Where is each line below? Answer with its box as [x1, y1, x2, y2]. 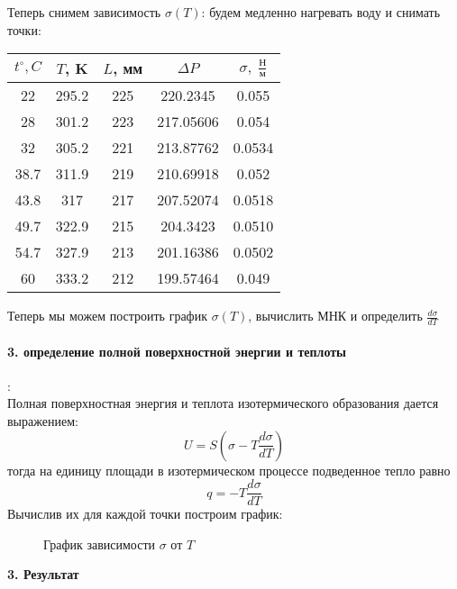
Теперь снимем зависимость [7, 3, 161, 21]
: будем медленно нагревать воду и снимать [201, 3, 441, 21]
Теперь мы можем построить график [7, 306, 207, 325]
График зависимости [43, 534, 156, 553]
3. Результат [7, 565, 79, 584]
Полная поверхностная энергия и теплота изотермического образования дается [7, 394, 439, 412]
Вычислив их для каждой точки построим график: [7, 504, 283, 523]
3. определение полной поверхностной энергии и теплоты [7, 341, 347, 360]
